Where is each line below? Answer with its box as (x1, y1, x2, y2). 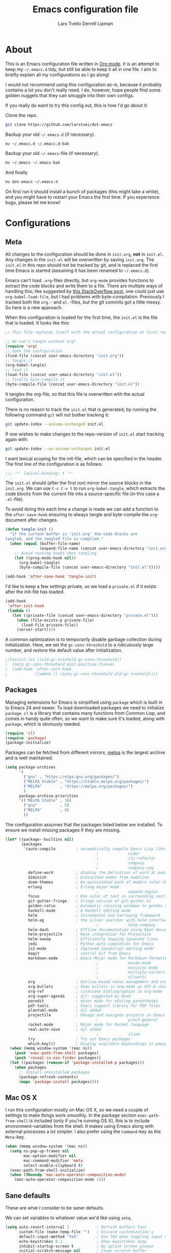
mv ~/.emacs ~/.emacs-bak (5, 160, 60, 166)
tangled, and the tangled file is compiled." (5, 537, 103, 542)
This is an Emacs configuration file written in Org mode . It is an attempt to (5, 60, 159, 67)
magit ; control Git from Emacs (27, 950, 131, 956)
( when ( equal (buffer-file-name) (10, 541, 81, 546)
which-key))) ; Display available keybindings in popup (27, 1041, 167, 1046)
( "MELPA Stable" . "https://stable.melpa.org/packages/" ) (23, 779, 149, 784)
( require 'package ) (5, 735, 47, 740)
